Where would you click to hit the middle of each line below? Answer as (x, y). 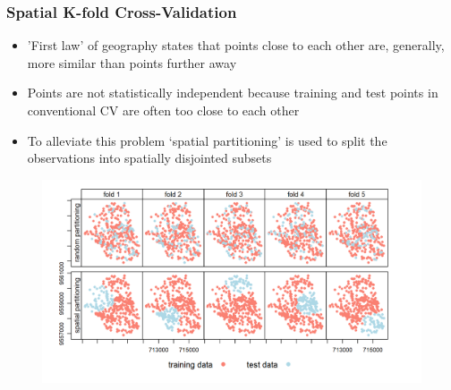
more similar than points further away (132, 62)
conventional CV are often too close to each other (163, 110)
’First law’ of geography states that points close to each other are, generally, (236, 45)
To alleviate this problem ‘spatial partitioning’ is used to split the (207, 140)
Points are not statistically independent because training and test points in (233, 93)
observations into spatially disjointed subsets (149, 158)
